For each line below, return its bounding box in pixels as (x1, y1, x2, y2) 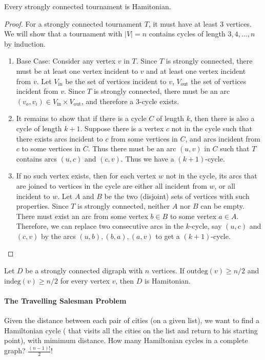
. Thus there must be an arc (88, 143, 176, 154)
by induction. (4, 38, 46, 49)
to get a (155, 230, 180, 241)
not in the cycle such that (171, 123, 252, 133)
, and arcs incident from (185, 133, 260, 144)
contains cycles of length (149, 28, 226, 39)
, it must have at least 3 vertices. (148, 18, 252, 29)
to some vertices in (22, 143, 81, 154)
